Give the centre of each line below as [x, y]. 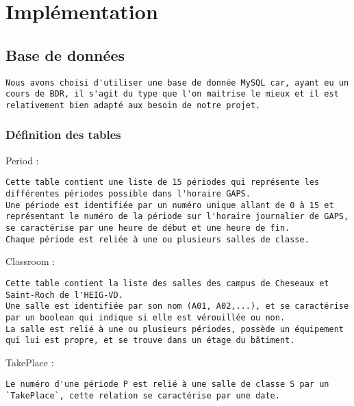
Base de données [65, 54]
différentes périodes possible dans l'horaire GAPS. [128, 194]
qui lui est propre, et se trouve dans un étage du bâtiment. [150, 341]
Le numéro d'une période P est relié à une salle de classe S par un [167, 384]
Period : [22, 160]
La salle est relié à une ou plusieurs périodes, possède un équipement [175, 329]
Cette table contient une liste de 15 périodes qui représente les [163, 182]
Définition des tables [63, 135]
